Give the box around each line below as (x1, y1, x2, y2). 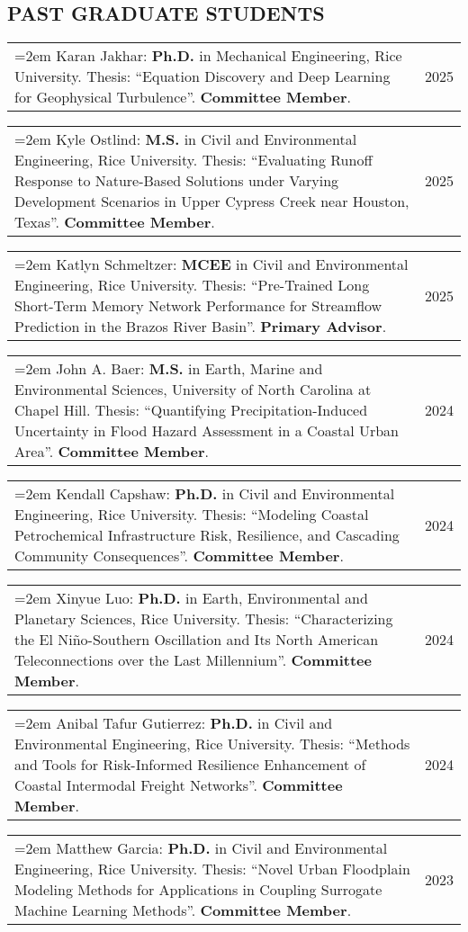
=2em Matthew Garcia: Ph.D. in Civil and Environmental (14, 838, 388, 859)
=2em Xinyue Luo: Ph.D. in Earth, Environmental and (14, 587, 368, 609)
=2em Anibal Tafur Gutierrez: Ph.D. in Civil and (14, 712, 333, 734)
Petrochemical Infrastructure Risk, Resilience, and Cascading (14, 524, 400, 546)
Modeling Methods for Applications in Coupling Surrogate (14, 879, 382, 901)
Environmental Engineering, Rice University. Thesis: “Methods (14, 733, 410, 755)
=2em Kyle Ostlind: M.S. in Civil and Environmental (14, 129, 357, 150)
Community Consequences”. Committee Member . (14, 545, 344, 567)
